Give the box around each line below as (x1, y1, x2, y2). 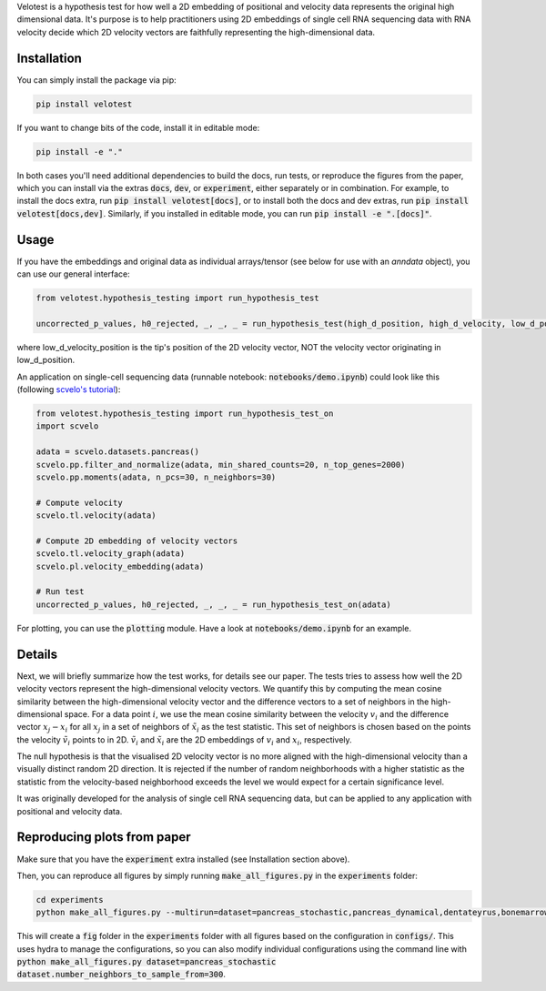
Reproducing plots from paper (16, 829, 191, 845)
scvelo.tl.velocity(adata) (35, 511, 157, 521)
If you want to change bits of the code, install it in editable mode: (16, 122, 260, 133)
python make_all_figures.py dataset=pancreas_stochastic (16, 956, 277, 967)
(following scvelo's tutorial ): (16, 384, 121, 395)
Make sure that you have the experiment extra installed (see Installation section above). (16, 854, 350, 865)
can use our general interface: (16, 268, 131, 279)
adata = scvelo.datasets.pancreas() (35, 447, 200, 457)
